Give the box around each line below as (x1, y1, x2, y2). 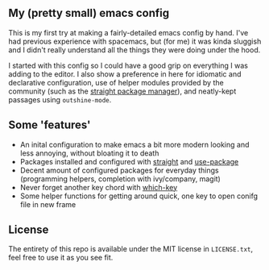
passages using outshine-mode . (8, 94, 112, 104)
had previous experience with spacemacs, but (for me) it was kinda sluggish (8, 36, 262, 46)
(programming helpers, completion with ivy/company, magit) (19, 173, 221, 184)
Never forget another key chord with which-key (19, 182, 178, 192)
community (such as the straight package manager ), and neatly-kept (8, 86, 237, 96)
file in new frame (19, 199, 77, 209)
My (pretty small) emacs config (8, 6, 170, 20)
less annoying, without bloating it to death (19, 148, 159, 158)
